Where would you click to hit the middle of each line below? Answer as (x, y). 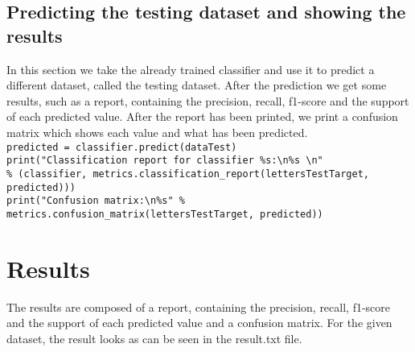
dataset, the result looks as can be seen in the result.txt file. (154, 338)
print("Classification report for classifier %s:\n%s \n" (165, 161)
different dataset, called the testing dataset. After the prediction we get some (197, 85)
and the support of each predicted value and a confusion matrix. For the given (199, 323)
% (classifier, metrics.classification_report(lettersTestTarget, (188, 174)
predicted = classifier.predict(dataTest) (122, 147)
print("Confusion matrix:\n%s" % (96, 201)
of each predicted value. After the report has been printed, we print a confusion (202, 116)
